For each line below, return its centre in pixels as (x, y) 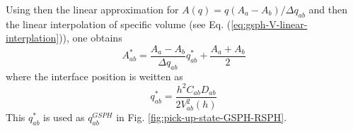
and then (328, 9)
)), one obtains (91, 38)
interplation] (33, 38)
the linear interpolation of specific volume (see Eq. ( (118, 24)
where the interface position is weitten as (94, 76)
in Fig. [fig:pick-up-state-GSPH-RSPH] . (202, 117)
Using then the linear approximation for (92, 9)
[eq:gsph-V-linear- (269, 24)
